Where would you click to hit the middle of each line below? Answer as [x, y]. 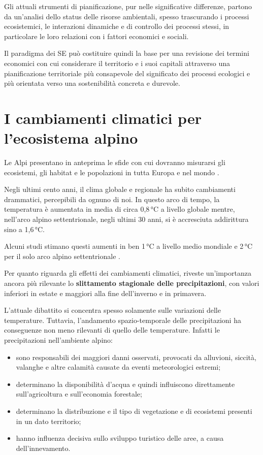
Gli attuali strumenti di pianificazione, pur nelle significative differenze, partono [128, 6]
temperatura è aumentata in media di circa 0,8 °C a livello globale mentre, [120, 209]
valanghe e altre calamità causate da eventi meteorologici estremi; [118, 367]
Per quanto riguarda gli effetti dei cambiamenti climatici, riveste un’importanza [128, 273]
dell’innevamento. [43, 448]
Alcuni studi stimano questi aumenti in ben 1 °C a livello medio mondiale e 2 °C [128, 246]
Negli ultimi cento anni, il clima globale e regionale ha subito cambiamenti [120, 189]
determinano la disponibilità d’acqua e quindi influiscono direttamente [125, 384]
